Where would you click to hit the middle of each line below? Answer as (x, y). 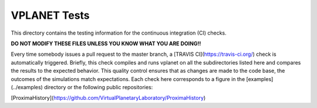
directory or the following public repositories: (99, 87)
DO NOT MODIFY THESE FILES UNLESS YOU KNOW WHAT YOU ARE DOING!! (106, 43)
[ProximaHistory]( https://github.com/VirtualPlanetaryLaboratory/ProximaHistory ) (108, 98)
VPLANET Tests (50, 15)
